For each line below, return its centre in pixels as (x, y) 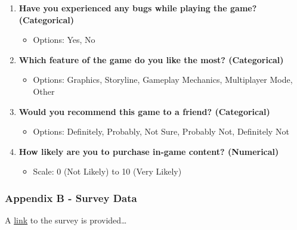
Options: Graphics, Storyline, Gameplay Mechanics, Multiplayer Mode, (163, 80)
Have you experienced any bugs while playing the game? (138, 8)
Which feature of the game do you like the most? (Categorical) (151, 59)
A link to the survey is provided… (66, 220)
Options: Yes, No (64, 40)
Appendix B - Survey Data (71, 198)
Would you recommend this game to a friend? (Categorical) (144, 111)
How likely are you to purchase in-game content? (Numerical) (149, 151)
